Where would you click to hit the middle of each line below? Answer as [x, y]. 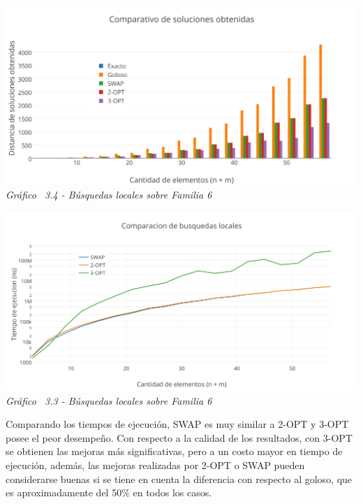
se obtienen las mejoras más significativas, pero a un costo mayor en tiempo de [174, 451]
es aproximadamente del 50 [64, 492]
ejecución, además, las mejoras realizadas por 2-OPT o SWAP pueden [155, 465]
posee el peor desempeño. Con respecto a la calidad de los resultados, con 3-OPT [179, 437]
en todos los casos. [172, 492]
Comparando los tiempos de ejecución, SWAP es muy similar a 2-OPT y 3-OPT [177, 424]
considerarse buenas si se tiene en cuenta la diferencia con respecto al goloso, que [179, 478]
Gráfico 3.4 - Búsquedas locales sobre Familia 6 [109, 195]
